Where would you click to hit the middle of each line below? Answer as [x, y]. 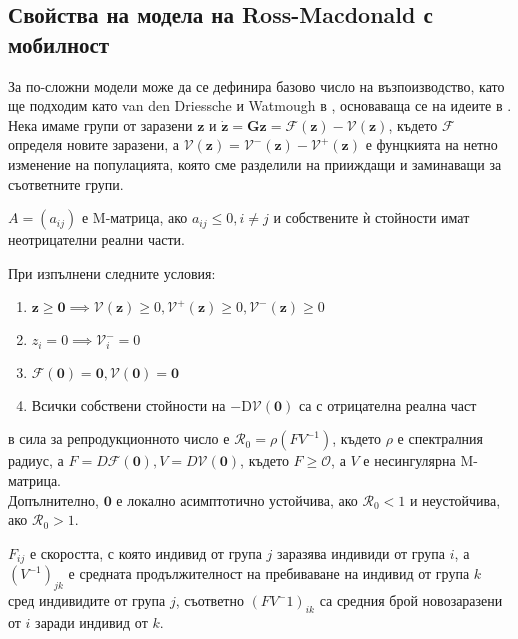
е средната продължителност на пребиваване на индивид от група [269, 573]
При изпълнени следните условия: [112, 272]
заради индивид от [91, 621]
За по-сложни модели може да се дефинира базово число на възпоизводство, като [256, 85]
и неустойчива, [455, 499]
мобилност [59, 43]
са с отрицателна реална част [387, 404]
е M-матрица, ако [134, 217]
